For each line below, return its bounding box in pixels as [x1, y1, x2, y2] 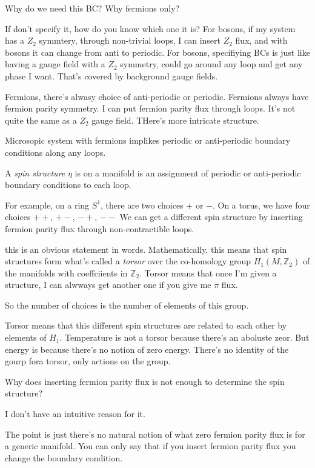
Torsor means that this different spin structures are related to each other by [5, 319, 287, 332]
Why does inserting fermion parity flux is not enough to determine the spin [5, 375, 285, 387]
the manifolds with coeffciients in [5, 266, 128, 279]
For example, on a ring [5, 198, 90, 211]
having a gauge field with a [5, 58, 105, 70]
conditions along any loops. [5, 145, 106, 158]
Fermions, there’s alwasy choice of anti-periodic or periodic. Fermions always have [5, 90, 309, 102]
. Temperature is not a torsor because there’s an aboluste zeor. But [59, 331, 310, 344]
